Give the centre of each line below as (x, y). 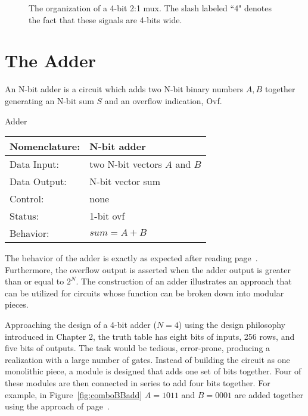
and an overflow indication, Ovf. (163, 100)
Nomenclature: (45, 146)
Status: (24, 216)
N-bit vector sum (125, 182)
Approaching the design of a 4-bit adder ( (81, 325)
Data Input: (34, 164)
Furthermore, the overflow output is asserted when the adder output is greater (148, 269)
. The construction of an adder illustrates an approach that (184, 281)
